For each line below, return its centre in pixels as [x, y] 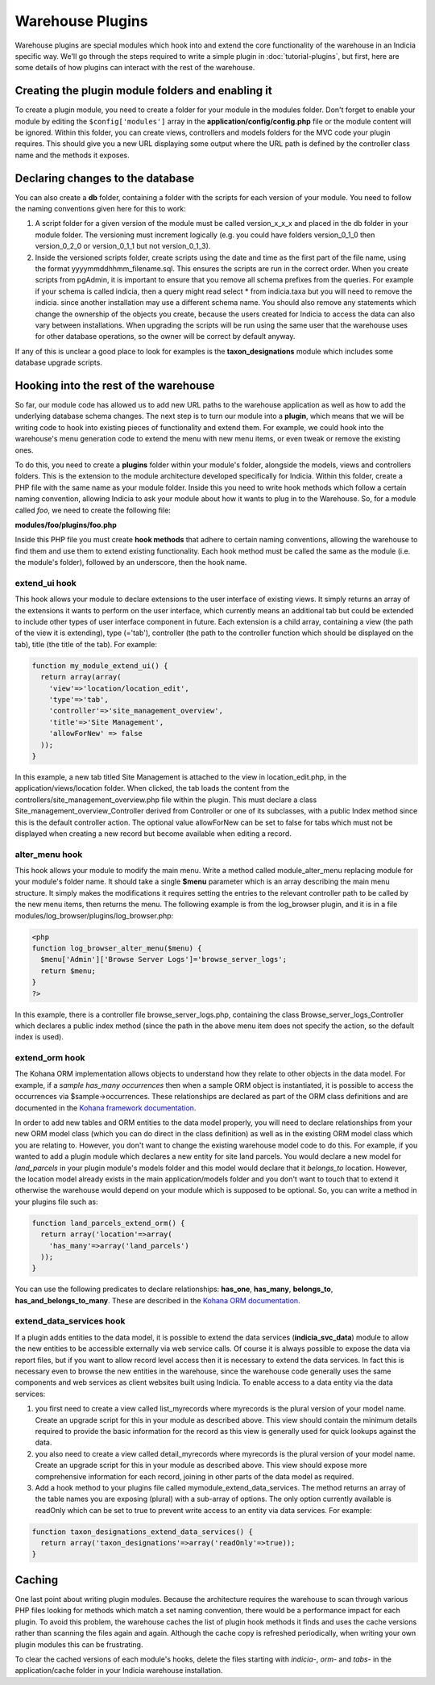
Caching [37, 1580]
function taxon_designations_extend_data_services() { [142, 1532]
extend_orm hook [50, 1058]
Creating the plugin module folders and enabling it [144, 91]
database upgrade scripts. [58, 362]
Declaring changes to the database [105, 178]
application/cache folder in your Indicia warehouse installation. [119, 1670]
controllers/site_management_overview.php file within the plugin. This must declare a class [166, 800]
